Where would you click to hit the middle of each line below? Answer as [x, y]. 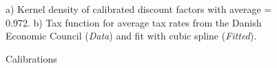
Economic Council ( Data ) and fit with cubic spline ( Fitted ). [131, 36]
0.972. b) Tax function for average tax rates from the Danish [134, 22]
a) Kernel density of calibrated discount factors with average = [139, 9]
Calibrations [31, 58]
